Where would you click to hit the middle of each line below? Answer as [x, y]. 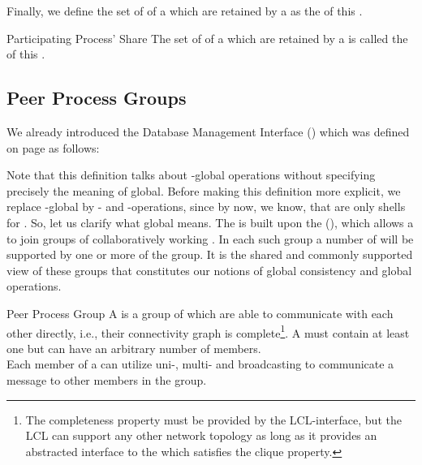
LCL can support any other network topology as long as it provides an [201, 435]
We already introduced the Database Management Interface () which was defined [208, 131]
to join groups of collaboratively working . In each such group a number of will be [210, 238]
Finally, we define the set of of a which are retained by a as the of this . [185, 11]
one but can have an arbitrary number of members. [134, 348]
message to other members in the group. [107, 379]
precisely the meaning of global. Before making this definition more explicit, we [204, 190]
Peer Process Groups [97, 98]
